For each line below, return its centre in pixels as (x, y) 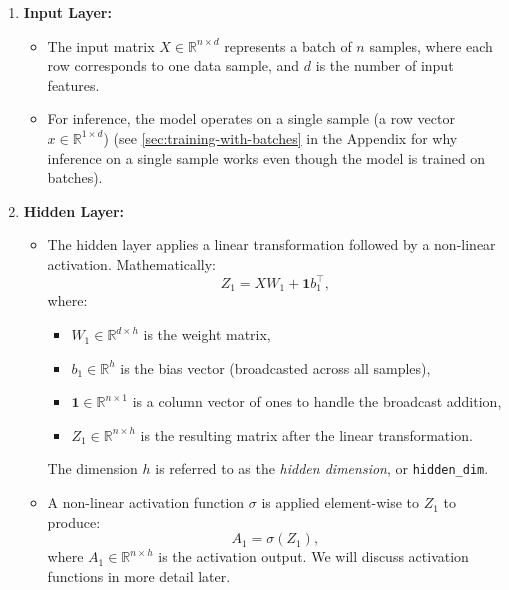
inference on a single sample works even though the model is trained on (266, 157)
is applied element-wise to (340, 502)
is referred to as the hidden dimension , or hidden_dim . (322, 468)
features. (73, 84)
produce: (74, 521)
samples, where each (431, 45)
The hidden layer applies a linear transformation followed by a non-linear (271, 244)
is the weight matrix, (207, 334)
